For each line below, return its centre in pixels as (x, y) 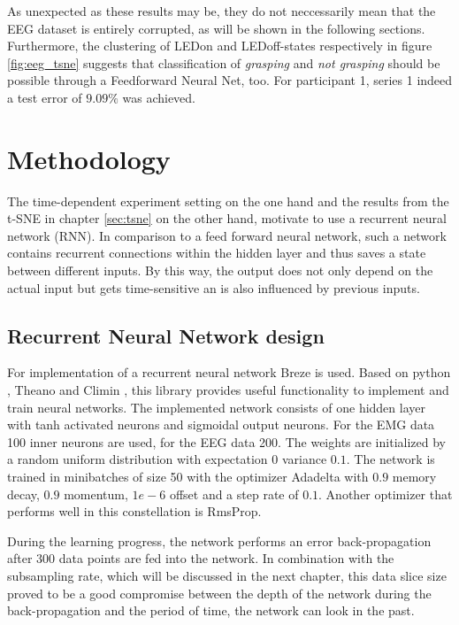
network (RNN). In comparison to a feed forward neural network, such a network (227, 235)
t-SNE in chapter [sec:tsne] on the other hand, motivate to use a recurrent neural (227, 218)
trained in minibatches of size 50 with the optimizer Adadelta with (188, 477)
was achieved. (159, 97)
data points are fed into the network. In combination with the (226, 558)
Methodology (89, 158)
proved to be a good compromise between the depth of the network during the (219, 593)
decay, (23, 494)
